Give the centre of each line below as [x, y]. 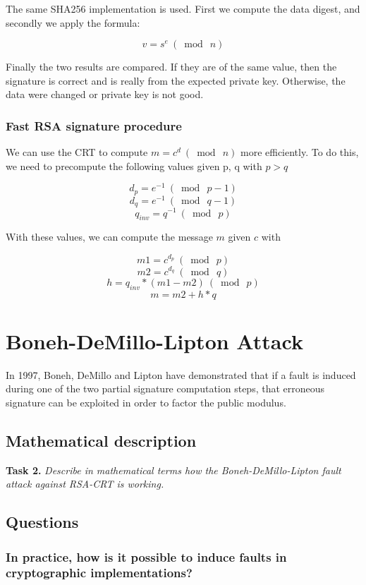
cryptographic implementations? [99, 573]
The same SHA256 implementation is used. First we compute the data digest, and [183, 8]
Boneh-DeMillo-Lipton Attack [154, 340]
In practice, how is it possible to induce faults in [146, 556]
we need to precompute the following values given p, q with [134, 165]
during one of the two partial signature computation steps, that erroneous [165, 388]
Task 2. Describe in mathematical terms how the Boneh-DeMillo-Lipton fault [173, 470]
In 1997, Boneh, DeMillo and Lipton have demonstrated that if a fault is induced [181, 374]
